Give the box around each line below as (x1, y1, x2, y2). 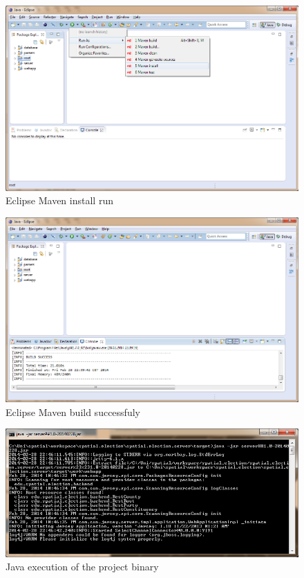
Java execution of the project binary (6, 559, 159, 574)
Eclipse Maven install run (6, 193, 113, 208)
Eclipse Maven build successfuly (6, 404, 140, 419)
